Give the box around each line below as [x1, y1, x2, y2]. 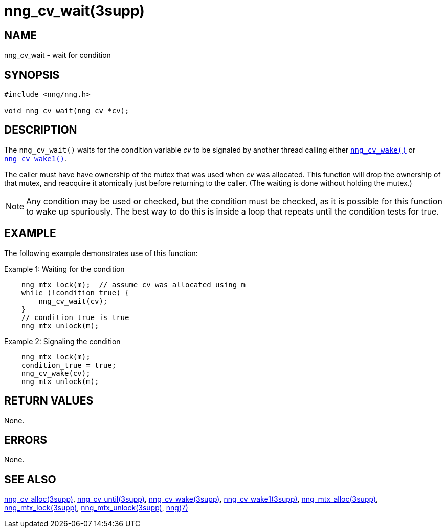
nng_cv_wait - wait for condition [4, 51, 111, 60]
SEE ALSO [4, 473, 56, 486]
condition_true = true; [21, 360, 117, 369]
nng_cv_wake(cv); [21, 369, 91, 377]
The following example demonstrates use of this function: [4, 248, 198, 258]
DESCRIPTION [4, 123, 77, 137]
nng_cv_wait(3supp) [4, 2, 145, 19]
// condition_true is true [21, 313, 129, 322]
